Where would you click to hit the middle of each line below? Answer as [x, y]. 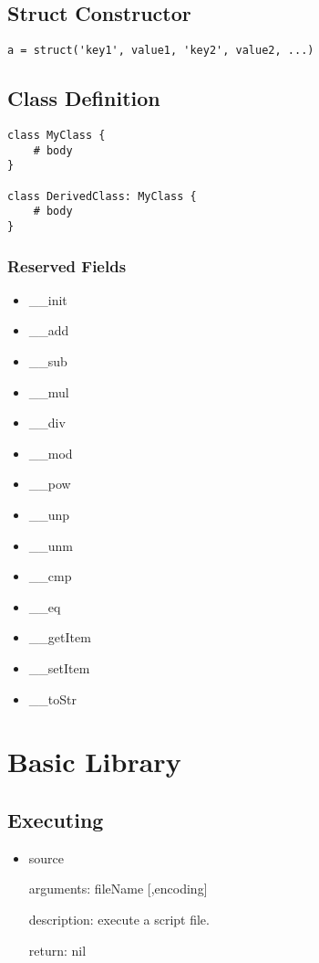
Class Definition [84, 98]
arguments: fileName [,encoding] [118, 889]
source [46, 857]
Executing [56, 819]
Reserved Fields [67, 265]
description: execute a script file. [119, 919]
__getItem [60, 637]
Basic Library [94, 762]
